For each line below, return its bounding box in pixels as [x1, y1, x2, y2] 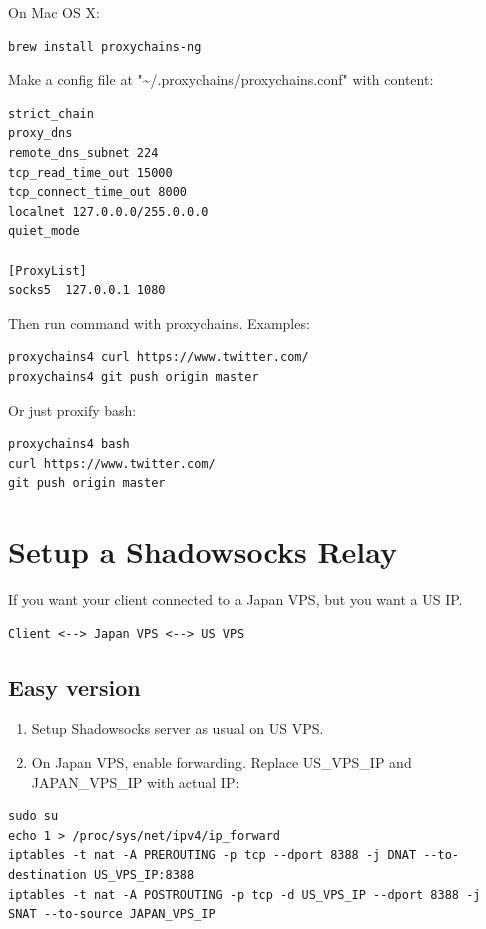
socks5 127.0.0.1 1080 [8, 283, 166, 298]
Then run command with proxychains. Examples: [8, 312, 310, 333]
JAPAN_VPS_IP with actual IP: [31, 771, 240, 792]
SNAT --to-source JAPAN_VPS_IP [8, 907, 216, 922]
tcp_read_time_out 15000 [8, 165, 173, 180]
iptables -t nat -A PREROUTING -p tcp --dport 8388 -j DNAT [8, 848, 417, 863]
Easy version [8, 671, 141, 702]
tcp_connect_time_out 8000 [8, 185, 187, 200]
